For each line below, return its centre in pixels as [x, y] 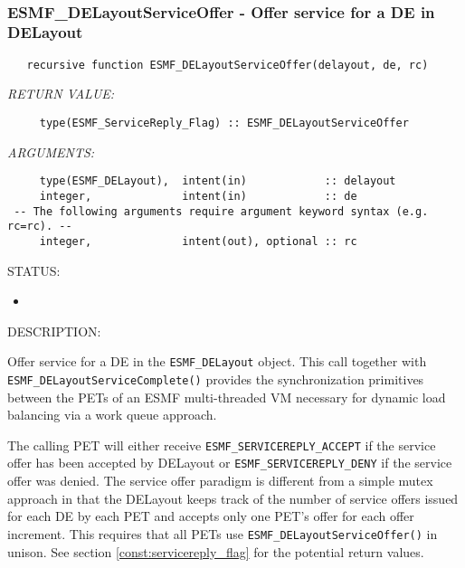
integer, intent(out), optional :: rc [198, 241]
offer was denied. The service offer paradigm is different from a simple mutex [220, 481]
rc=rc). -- [40, 227]
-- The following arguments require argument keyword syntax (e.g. [221, 211]
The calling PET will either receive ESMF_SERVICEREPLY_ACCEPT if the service [222, 445]
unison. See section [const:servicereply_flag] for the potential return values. [216, 551]
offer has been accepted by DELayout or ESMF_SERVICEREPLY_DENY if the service [230, 463]
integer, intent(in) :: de [198, 196]
